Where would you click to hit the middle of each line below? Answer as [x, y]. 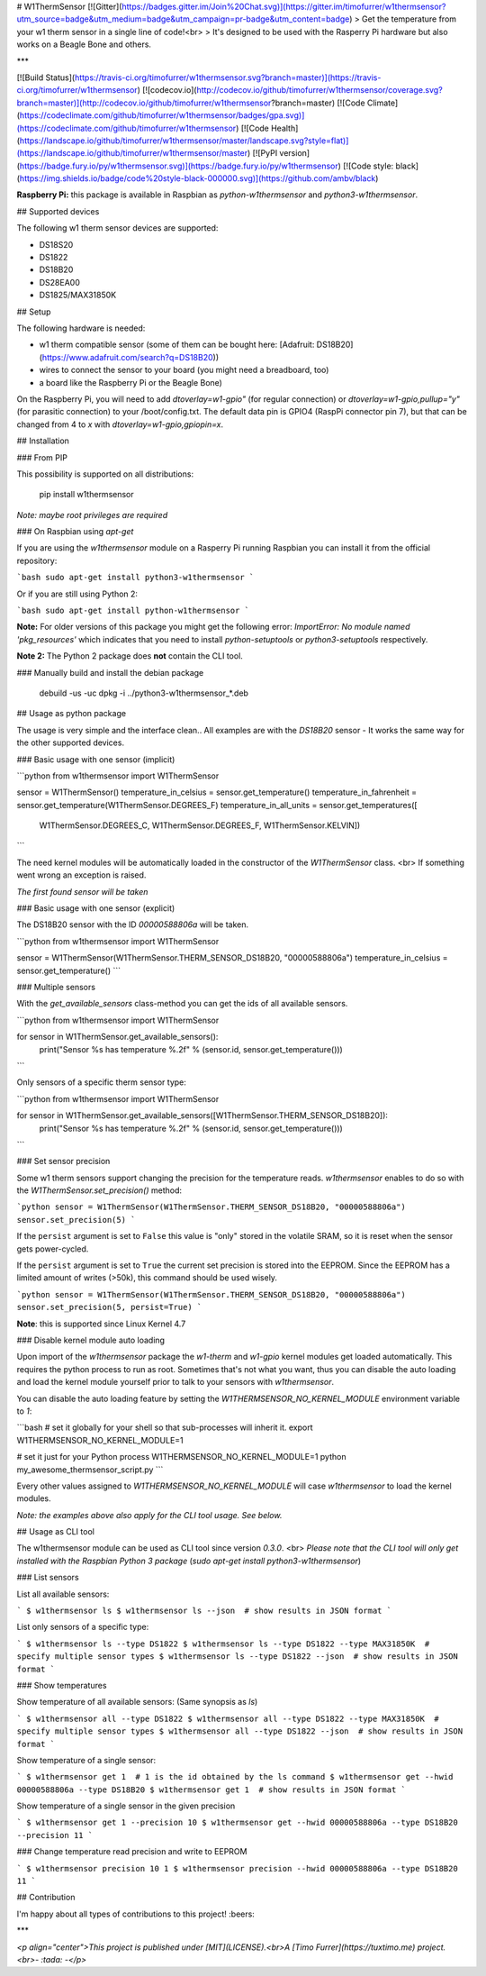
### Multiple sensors [56, 987]
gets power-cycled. [53, 1249]
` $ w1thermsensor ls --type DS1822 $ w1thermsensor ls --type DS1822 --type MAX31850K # [223, 1644]
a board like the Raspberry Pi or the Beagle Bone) [130, 382]
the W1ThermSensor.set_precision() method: [99, 1190]
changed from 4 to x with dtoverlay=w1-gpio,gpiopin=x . [120, 424]
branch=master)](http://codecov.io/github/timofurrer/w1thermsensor [144, 103]
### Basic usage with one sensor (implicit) [96, 759]
